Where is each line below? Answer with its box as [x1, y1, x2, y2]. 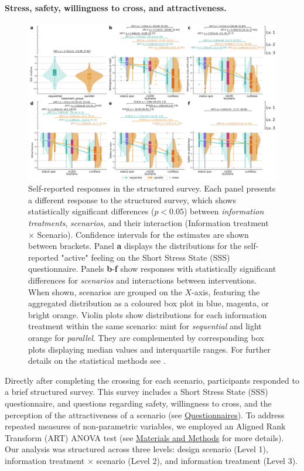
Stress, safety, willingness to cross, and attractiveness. [5, 1, 227, 13]
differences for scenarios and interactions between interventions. [28, 274, 257, 286]
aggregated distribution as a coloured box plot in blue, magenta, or [28, 297, 269, 309]
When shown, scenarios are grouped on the [28, 285, 182, 298]
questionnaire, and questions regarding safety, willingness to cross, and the [5, 397, 272, 409]
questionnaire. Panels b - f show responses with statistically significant [28, 262, 276, 275]
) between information [184, 205, 264, 217]
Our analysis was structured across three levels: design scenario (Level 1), [5, 443, 268, 455]
